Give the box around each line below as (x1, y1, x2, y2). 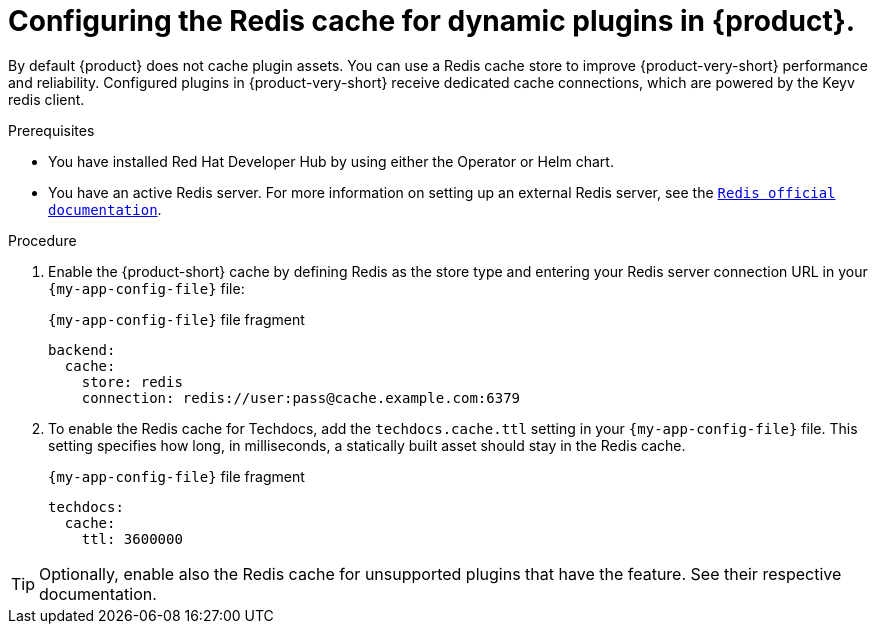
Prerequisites (8, 121, 95, 139)
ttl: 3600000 (81, 530, 183, 547)
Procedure (8, 231, 77, 249)
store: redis (81, 373, 183, 390)
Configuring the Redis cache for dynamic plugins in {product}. (8, 4, 856, 38)
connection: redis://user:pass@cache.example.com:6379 (81, 389, 521, 406)
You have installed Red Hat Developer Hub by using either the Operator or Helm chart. (48, 152, 614, 170)
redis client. (8, 90, 85, 108)
